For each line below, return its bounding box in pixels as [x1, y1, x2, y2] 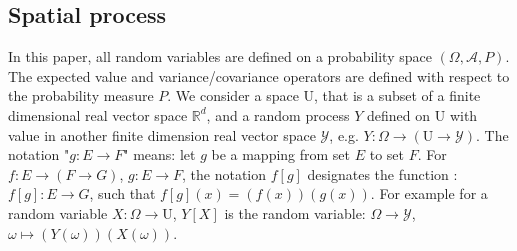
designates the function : [307, 163, 458, 184]
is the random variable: [224, 202, 366, 223]
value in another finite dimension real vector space [8, 124, 316, 145]
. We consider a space [167, 85, 299, 106]
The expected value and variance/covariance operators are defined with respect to [8, 65, 510, 86]
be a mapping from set [211, 144, 351, 165]
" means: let [123, 144, 196, 165]
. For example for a [370, 183, 488, 204]
